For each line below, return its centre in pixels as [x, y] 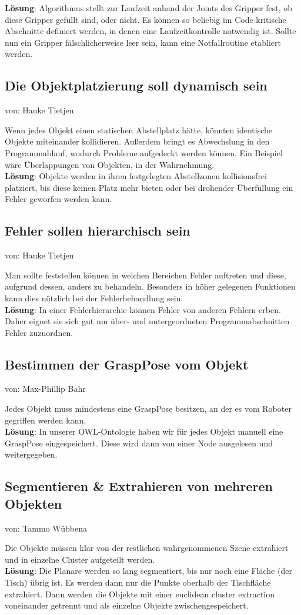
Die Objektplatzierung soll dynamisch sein [136, 85]
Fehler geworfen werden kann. [58, 199]
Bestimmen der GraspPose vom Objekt [127, 364]
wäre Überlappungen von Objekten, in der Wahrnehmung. [110, 164]
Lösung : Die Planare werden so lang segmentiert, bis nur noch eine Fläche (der [148, 571]
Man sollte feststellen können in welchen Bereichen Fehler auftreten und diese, [146, 275]
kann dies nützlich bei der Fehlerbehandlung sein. [94, 298]
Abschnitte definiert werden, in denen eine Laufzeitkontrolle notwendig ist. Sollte [150, 31]
